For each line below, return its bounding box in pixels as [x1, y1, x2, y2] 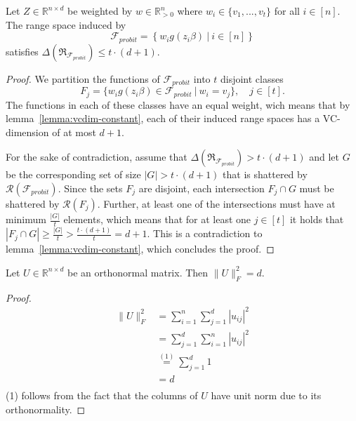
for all [274, 4, 300, 18]
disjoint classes [220, 71, 284, 86]
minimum [6, 212, 46, 227]
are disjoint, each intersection [138, 180, 265, 195]
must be [299, 180, 334, 195]
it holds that [289, 212, 344, 227]
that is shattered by [223, 167, 308, 182]
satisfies [6, 44, 39, 58]
